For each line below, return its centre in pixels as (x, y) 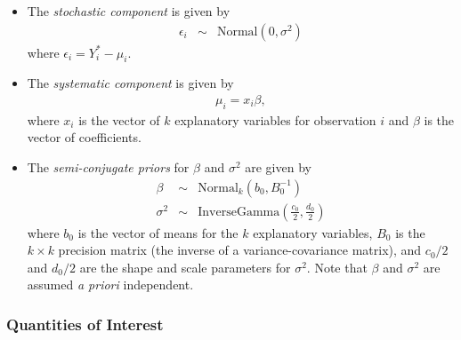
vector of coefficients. (84, 137)
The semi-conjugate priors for (108, 167)
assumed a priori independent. (110, 285)
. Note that (337, 267)
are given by (278, 167)
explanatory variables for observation (275, 119)
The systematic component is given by (130, 83)
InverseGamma (239, 212)
